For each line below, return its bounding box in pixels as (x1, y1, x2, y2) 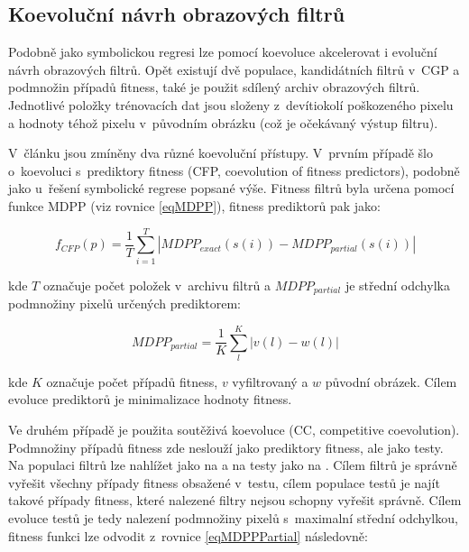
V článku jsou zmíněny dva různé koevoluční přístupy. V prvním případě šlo (8, 143, 434, 162)
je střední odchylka (345, 275, 450, 294)
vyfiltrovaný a (232, 372, 308, 391)
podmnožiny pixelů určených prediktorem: (8, 294, 241, 313)
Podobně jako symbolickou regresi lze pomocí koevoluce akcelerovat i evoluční (8, 42, 437, 61)
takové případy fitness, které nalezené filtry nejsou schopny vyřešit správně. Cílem (8, 491, 462, 510)
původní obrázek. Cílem (325, 372, 457, 391)
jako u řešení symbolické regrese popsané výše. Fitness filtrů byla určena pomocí (8, 179, 455, 198)
